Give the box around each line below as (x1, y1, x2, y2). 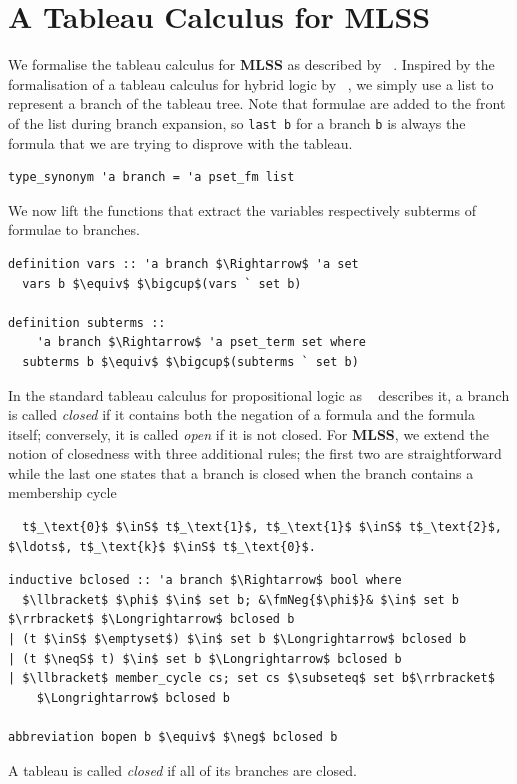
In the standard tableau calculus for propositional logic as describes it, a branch (8, 384, 510, 405)
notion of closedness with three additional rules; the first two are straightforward (8, 443, 502, 464)
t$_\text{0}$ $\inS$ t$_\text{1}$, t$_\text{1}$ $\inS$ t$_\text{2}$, (22, 520, 502, 535)
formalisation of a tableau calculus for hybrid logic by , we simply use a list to (8, 73, 494, 94)
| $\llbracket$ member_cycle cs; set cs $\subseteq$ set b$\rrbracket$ (8, 671, 495, 686)
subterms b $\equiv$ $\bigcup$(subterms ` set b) (22, 354, 359, 369)
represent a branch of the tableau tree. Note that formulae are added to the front (8, 93, 506, 114)
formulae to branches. (8, 219, 140, 240)
